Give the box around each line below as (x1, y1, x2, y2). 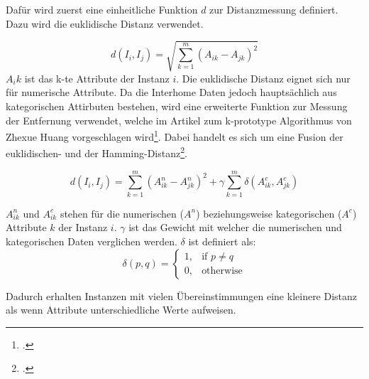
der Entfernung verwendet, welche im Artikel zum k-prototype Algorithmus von (6, 112, 352, 127)
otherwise (202, 266, 243, 277)
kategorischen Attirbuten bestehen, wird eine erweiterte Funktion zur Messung (6, 98, 348, 113)
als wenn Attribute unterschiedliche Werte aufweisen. (6, 302, 236, 317)
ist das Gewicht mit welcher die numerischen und (128, 220, 342, 235)
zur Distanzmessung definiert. (209, 2, 338, 16)
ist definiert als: (188, 233, 256, 248)
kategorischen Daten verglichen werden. (6, 233, 177, 248)
